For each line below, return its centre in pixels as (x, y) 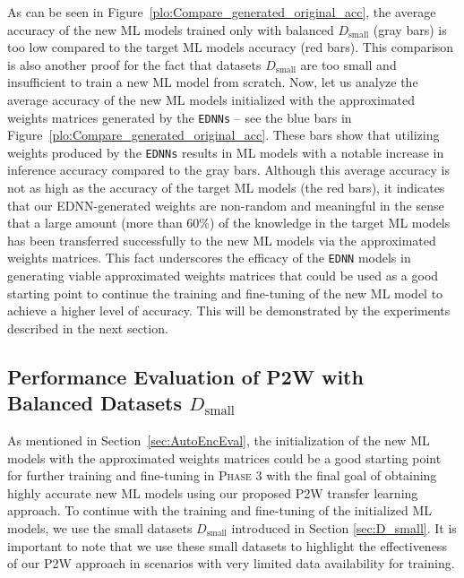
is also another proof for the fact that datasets (134, 64)
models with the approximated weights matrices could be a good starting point (224, 457)
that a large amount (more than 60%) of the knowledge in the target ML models (229, 223)
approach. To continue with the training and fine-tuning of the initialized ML (220, 510)
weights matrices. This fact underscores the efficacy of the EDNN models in (209, 258)
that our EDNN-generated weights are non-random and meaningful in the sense (226, 205)
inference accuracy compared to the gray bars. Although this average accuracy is (228, 170)
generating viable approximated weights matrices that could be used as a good (223, 276)
